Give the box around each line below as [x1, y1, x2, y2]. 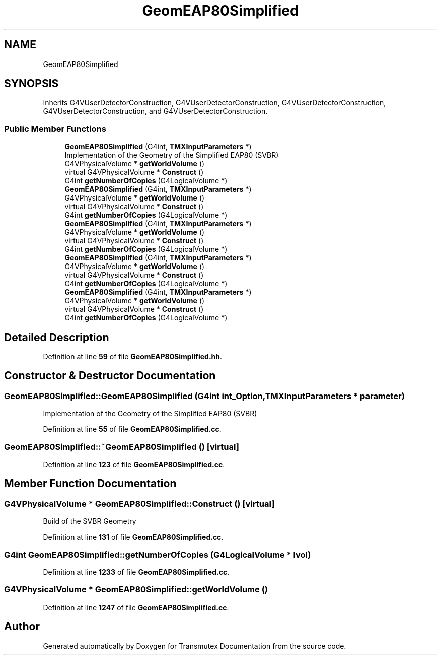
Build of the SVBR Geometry [43, 517, 136, 526]
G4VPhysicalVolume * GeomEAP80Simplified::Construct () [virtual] [4, 498, 275, 509]
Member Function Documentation [4, 477, 177, 490]
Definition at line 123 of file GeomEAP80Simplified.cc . [43, 460, 225, 469]
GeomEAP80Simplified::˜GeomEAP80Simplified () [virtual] [4, 441, 239, 452]
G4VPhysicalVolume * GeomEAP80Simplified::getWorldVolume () [4, 584, 268, 595]
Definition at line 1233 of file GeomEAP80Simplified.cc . [43, 567, 230, 576]
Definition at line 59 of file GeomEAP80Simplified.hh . [43, 352, 223, 361]
